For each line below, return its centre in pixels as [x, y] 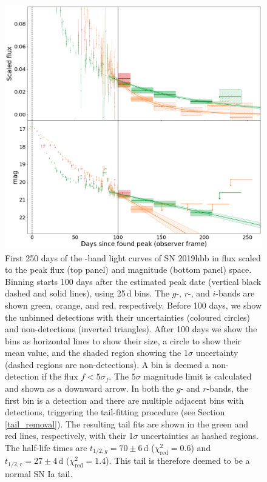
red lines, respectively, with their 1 [69, 436]
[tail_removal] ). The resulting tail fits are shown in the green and [127, 423]
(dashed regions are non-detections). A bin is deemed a [107, 364]
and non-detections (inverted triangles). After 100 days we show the [131, 329]
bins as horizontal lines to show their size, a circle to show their [123, 340]
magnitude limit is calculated [198, 376]
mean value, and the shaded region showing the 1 [96, 353]
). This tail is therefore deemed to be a [178, 460]
